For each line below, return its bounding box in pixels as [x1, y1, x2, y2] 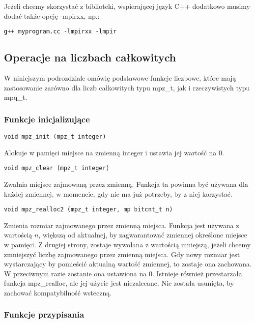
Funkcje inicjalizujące [4, 113, 90, 125]
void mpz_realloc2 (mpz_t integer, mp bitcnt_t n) [4, 206, 173, 213]
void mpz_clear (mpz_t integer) [4, 165, 110, 172]
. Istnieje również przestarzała [152, 268, 242, 278]
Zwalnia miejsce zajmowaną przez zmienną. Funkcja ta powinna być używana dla [4, 178, 248, 189]
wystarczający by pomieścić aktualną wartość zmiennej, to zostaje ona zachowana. [4, 259, 252, 269]
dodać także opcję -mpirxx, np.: [4, 10, 100, 21]
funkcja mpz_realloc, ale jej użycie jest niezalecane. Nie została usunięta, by [4, 278, 234, 288]
